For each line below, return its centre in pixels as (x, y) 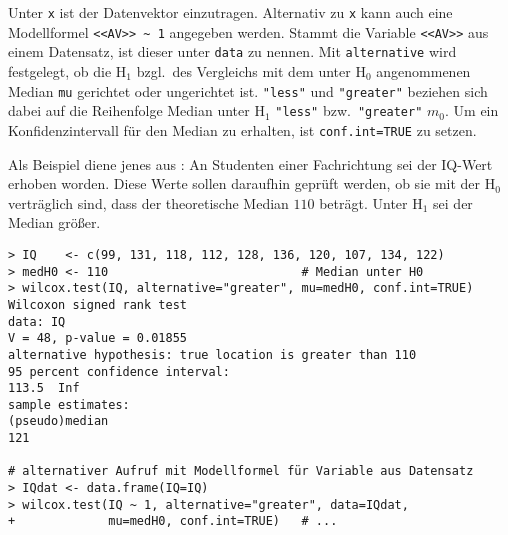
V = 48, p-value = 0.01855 (97, 338)
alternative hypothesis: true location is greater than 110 (212, 354)
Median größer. (54, 222)
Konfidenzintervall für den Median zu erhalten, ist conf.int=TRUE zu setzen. (242, 129)
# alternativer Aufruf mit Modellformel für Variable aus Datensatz (241, 471)
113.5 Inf (44, 388)
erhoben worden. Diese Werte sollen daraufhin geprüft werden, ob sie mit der (244, 183)
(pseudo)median (58, 421)
